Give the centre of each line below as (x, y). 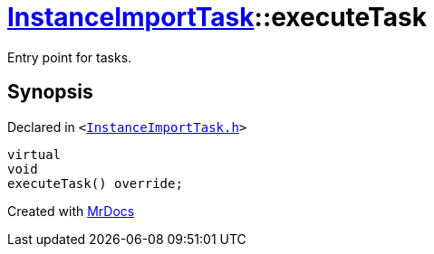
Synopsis (50, 92)
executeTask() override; (95, 183)
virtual (34, 154)
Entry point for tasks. (70, 57)
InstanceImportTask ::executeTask (217, 17)
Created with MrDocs (71, 211)
